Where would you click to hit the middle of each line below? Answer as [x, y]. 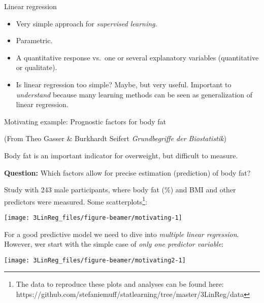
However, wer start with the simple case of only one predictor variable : [114, 244]
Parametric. [34, 40]
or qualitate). [37, 67]
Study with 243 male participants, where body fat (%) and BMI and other [120, 190]
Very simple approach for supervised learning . [87, 23]
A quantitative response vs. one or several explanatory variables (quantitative [137, 57]
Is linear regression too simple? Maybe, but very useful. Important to [124, 84]
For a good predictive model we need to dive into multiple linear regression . [122, 234]
